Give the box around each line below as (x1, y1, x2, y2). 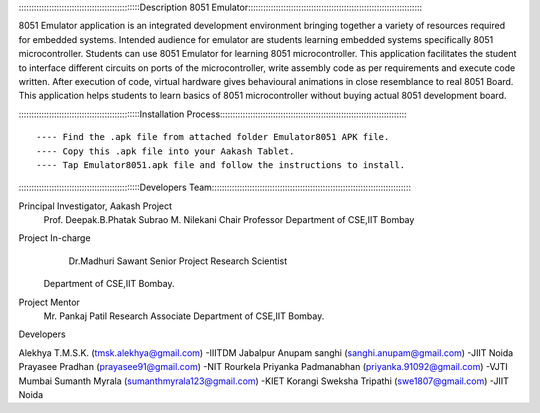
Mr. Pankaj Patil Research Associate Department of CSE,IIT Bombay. (43, 310, 325, 322)
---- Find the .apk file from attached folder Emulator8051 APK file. (36, 131, 390, 143)
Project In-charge (18, 232, 91, 244)
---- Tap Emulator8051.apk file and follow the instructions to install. (36, 159, 406, 170)
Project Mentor (18, 296, 80, 308)
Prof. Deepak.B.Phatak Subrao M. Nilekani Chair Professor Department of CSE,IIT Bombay (43, 214, 415, 226)
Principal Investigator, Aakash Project (18, 200, 173, 212)
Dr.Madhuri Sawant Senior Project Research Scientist (68, 255, 288, 267)
